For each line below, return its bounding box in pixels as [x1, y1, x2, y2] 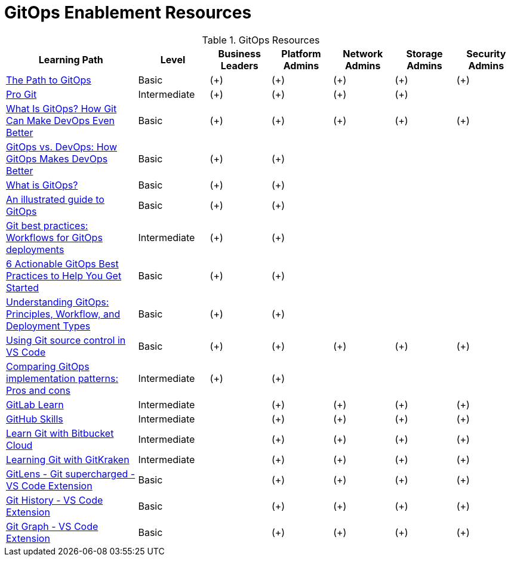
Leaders [220, 59, 258, 72]
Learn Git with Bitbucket [6, 427, 114, 439]
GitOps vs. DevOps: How [6, 140, 117, 153]
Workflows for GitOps [6, 231, 103, 243]
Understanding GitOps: [6, 295, 109, 308]
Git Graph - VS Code [6, 520, 98, 532]
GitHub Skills [6, 412, 63, 425]
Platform [281, 47, 321, 60]
